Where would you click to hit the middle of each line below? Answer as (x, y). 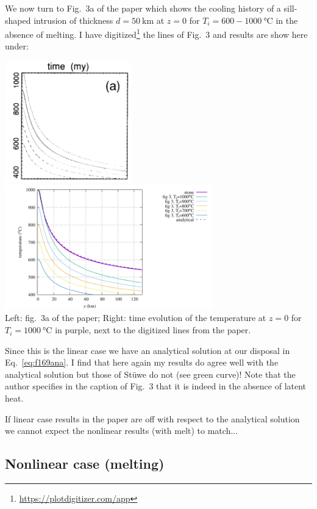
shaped (18, 20)
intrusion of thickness (73, 20)
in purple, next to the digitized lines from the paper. (153, 330)
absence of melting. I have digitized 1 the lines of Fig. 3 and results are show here (156, 33)
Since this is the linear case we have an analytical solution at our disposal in (148, 350)
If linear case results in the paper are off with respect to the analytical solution (152, 418)
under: (17, 46)
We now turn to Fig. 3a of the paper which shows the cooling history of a (143, 8)
